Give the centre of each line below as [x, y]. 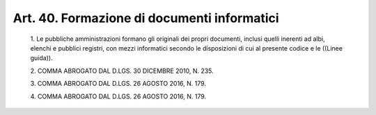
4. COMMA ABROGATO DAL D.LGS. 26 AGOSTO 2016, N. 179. [118, 96]
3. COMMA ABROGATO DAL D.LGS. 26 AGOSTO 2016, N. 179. [118, 84]
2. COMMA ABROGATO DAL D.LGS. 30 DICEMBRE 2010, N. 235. [122, 71]
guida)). [41, 58]
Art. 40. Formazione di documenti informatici [146, 18]
